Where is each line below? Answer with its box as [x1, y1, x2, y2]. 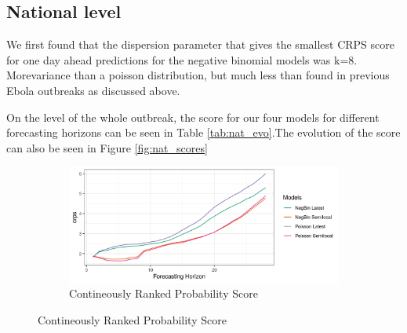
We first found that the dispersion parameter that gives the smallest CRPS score [6, 36, 394, 53]
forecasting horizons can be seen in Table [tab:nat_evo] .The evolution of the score [6, 124, 401, 141]
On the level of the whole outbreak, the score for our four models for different [6, 108, 380, 125]
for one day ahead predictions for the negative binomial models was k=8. [6, 51, 358, 68]
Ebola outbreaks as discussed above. [6, 82, 180, 98]
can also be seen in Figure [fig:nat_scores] [6, 139, 208, 156]
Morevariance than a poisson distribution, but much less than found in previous [6, 67, 390, 83]
